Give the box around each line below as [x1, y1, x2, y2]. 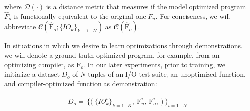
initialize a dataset [4, 69, 60, 79]
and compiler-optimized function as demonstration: [4, 78, 157, 88]
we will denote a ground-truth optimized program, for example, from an [4, 50, 220, 60]
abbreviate [4, 21, 36, 32]
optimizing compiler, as [4, 59, 74, 69]
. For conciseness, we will [155, 11, 230, 21]
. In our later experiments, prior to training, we [83, 59, 225, 69]
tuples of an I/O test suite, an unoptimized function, [88, 69, 246, 79]
